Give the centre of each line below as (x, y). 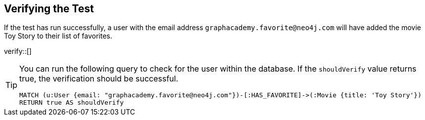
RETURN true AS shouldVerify (72, 103)
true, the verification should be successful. (99, 79)
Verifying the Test (49, 9)
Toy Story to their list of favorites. (58, 36)
